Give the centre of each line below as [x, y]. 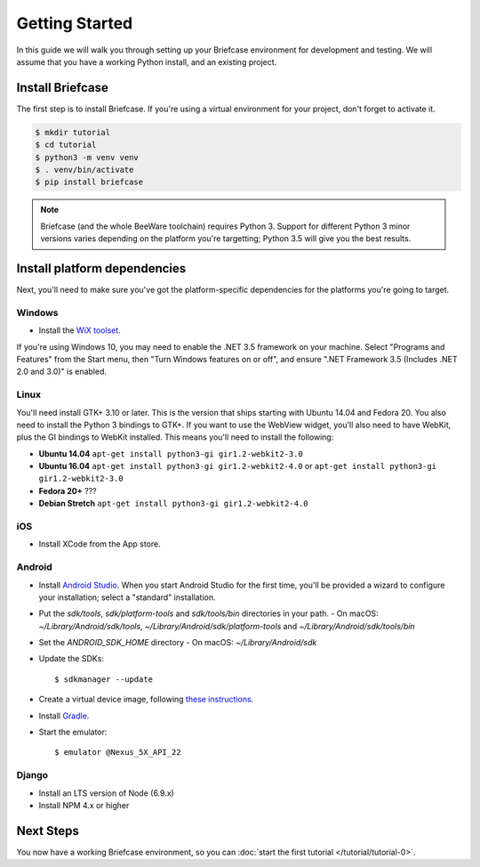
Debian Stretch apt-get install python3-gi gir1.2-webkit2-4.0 [173, 504]
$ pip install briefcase [89, 182]
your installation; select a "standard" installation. [127, 597]
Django [32, 775]
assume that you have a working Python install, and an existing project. [147, 61]
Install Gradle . [64, 716]
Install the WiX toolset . [80, 330]
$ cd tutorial [66, 145]
